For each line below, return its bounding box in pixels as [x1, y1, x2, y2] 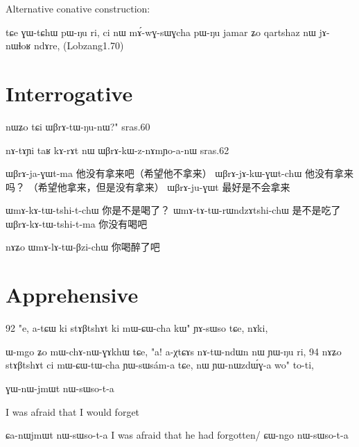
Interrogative [6, 78, 133, 107]
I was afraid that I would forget [6, 404, 140, 419]
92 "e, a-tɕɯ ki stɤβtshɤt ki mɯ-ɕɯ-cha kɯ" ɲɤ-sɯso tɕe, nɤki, [6, 321, 268, 335]
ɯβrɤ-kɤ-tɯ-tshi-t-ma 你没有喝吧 [6, 216, 148, 230]
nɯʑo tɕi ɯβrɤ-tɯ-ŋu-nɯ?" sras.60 [6, 119, 150, 133]
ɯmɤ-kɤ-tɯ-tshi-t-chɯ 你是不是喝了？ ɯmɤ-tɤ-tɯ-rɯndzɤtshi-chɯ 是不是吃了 [6, 203, 341, 217]
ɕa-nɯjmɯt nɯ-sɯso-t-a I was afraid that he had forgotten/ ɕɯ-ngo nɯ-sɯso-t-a [6, 428, 349, 442]
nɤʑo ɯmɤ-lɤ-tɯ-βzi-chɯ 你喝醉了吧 [6, 239, 160, 254]
